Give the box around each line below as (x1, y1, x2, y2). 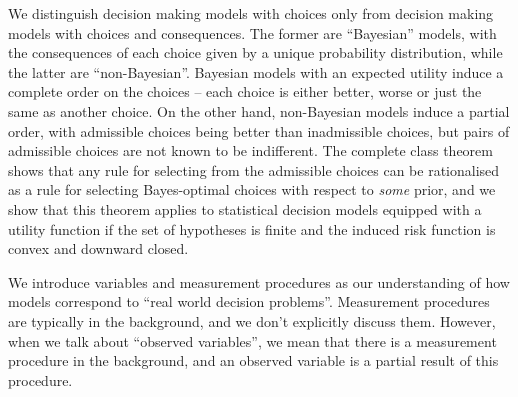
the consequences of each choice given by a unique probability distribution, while (8, 42, 503, 63)
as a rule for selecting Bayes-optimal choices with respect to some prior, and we (8, 179, 496, 200)
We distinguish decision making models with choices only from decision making (8, 3, 494, 23)
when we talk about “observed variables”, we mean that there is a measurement (8, 330, 497, 351)
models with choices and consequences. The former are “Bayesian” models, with (8, 22, 497, 43)
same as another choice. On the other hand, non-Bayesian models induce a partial (8, 100, 510, 121)
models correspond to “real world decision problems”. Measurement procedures (8, 291, 490, 312)
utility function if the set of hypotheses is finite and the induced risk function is (8, 218, 496, 239)
